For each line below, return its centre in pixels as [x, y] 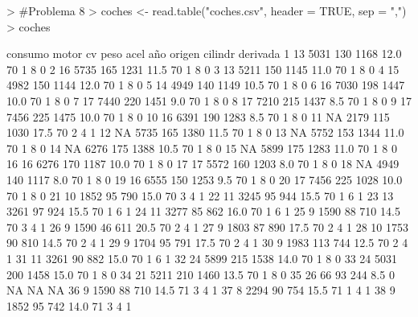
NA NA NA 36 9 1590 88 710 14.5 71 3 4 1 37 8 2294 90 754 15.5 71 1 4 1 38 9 [201, 290]
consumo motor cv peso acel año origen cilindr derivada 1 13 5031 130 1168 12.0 [204, 54]
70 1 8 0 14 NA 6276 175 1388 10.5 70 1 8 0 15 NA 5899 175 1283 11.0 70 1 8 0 [202, 148]
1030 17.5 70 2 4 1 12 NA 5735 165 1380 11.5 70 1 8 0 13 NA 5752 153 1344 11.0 [205, 132]
